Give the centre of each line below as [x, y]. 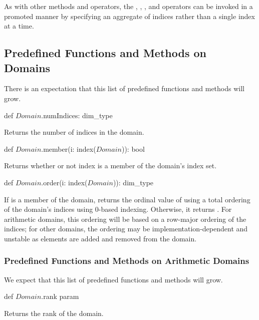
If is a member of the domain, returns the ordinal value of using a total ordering [127, 199]
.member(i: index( [69, 148]
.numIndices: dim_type [77, 115]
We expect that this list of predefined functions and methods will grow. [113, 279]
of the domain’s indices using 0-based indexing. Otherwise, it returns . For [118, 209]
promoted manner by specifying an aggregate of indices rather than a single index [129, 16]
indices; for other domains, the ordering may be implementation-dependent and [126, 229]
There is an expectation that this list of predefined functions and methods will [124, 88]
